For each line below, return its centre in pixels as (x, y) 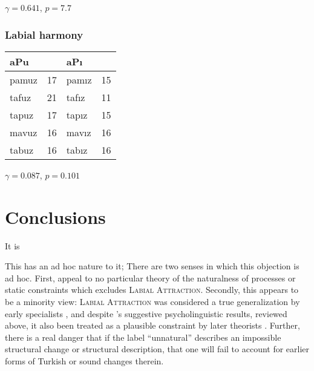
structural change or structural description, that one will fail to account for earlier (157, 349)
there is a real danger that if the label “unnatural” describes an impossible (143, 337)
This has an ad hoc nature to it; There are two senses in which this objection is (152, 266)
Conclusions (55, 216)
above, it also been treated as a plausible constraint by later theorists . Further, (152, 325)
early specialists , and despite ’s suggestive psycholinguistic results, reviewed (146, 313)
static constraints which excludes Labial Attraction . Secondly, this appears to (152, 290)
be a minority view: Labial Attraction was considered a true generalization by (152, 301)
